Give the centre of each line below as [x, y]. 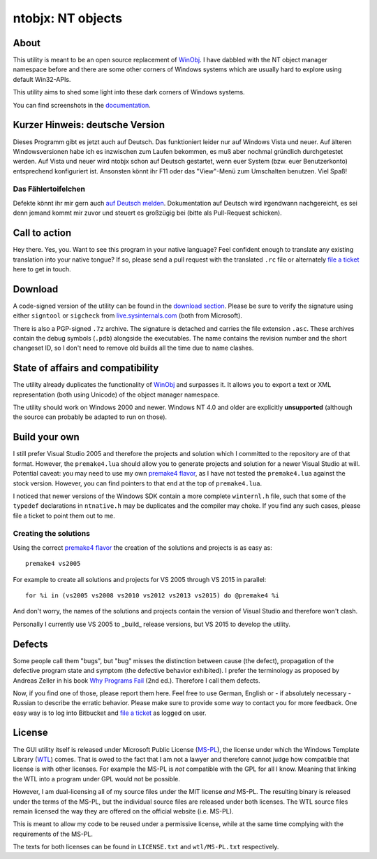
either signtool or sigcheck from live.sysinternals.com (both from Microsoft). [127, 315]
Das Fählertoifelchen [49, 189]
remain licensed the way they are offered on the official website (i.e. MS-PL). [123, 811]
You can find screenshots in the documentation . [82, 105]
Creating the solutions [52, 534]
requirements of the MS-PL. [53, 834]
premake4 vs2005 [53, 564]
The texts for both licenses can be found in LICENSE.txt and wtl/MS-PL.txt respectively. [146, 847]
